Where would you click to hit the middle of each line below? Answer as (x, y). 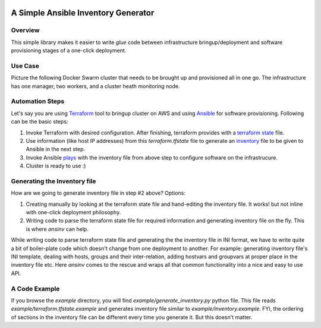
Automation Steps (38, 101)
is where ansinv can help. (57, 229)
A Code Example (35, 289)
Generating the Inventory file (53, 181)
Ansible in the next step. (56, 149)
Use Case (25, 65)
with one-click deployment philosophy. (73, 213)
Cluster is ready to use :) (56, 166)
